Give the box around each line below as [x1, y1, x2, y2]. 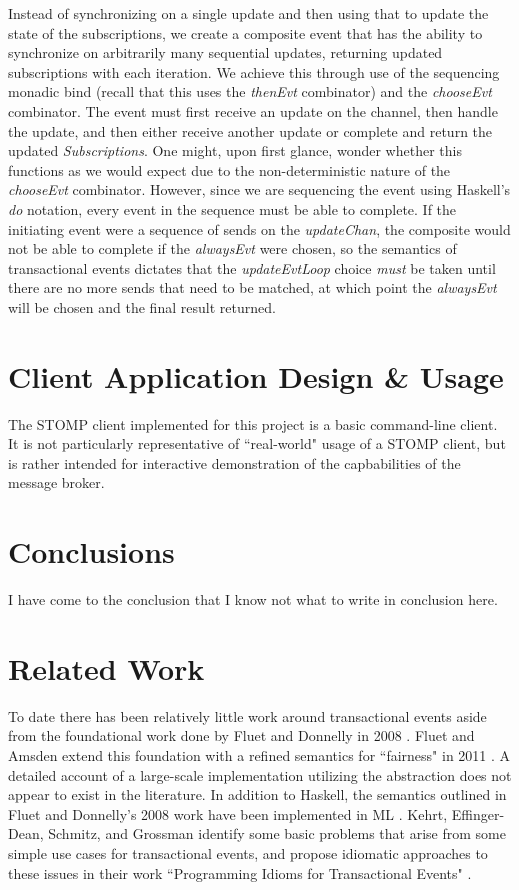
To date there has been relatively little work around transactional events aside [8, 705, 487, 726]
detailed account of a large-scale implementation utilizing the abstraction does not [8, 764, 512, 785]
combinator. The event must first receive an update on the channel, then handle [8, 100, 498, 121]
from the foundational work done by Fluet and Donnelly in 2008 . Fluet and [8, 725, 475, 746]
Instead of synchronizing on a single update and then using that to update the [8, 3, 489, 23]
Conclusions [8, 531, 175, 572]
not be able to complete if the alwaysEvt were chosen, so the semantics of [8, 238, 457, 259]
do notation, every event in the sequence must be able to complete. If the [8, 198, 457, 219]
